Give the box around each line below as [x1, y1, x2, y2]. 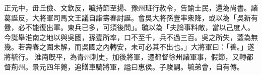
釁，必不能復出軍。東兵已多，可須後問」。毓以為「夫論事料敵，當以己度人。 [4, 22, 254, 32]
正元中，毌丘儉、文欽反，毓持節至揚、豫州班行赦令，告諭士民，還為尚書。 [4, 2, 251, 12]
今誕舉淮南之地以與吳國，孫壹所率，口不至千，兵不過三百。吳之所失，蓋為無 [4, 31, 258, 42]
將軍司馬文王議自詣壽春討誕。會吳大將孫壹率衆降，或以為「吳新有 [39, 12, 258, 22]
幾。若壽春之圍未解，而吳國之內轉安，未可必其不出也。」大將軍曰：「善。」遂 [4, 41, 254, 52]
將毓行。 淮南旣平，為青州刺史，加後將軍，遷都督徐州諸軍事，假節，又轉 [4, 51, 246, 61]
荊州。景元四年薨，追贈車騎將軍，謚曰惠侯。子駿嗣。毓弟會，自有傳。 [11, 61, 244, 71]
